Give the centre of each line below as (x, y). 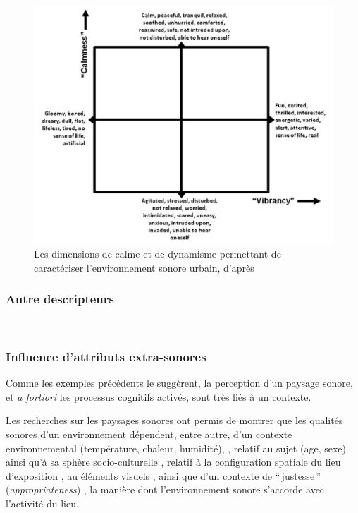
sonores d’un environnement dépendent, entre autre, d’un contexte (149, 434)
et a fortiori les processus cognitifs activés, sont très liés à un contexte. (159, 396)
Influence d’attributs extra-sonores (106, 356)
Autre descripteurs (60, 299)
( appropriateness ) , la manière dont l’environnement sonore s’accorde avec (165, 489)
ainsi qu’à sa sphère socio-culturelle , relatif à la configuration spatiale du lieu (173, 462)
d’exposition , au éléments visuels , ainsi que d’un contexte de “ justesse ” (163, 475)
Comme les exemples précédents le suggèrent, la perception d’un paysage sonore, (179, 383)
